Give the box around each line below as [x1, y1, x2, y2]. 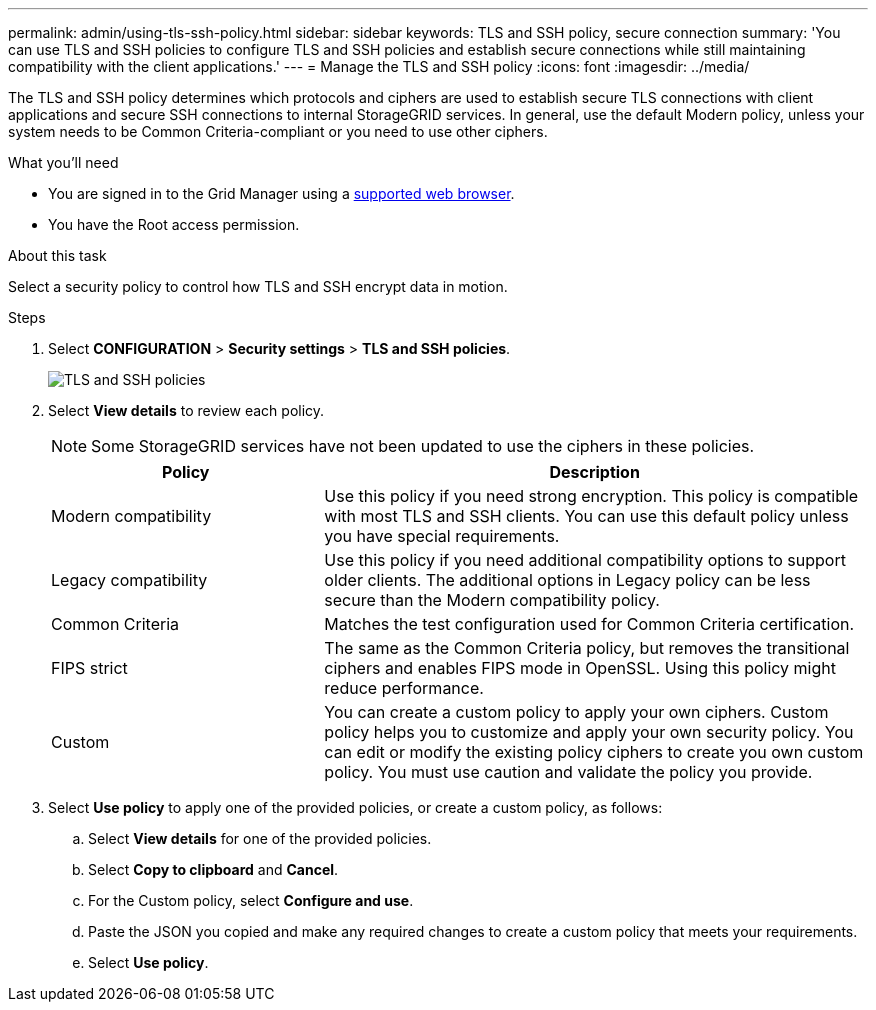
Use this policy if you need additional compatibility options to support [324, 550, 846, 570]
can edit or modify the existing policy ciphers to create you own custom [324, 742, 864, 762]
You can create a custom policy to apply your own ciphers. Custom [324, 702, 829, 722]
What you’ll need [8, 154, 119, 171]
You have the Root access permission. [48, 216, 300, 233]
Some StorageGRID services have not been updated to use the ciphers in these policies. [91, 436, 755, 456]
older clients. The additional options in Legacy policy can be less [324, 570, 811, 590]
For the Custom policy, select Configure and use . [88, 892, 414, 909]
